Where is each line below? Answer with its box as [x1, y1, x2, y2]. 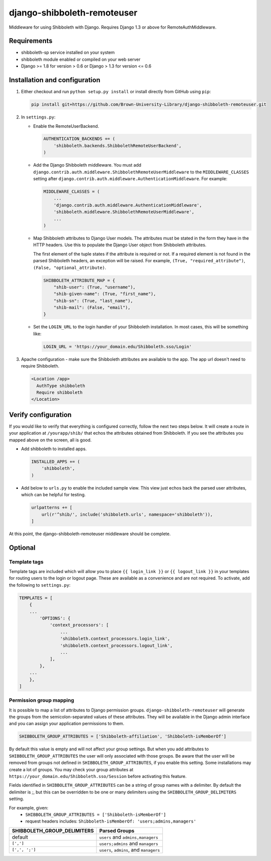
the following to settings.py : [9, 582, 71, 588]
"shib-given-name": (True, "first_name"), [53, 291, 156, 297]
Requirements [9, 37, 53, 45]
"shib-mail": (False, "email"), [53, 305, 131, 310]
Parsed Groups [99, 827, 135, 834]
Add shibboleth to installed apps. [21, 446, 87, 452]
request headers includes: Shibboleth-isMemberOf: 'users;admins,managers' [25, 818, 196, 824]
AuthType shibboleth [36, 383, 85, 388]
